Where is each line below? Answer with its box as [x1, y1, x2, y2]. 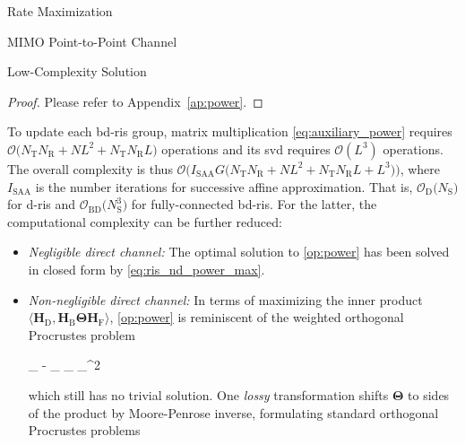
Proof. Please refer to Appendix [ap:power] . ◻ [7, 92, 263, 110]
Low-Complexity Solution [7, 62, 147, 81]
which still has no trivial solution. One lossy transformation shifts [28, 385, 389, 404]
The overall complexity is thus [7, 159, 173, 178]
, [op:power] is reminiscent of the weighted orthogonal [109, 308, 404, 327]
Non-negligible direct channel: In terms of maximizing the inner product [28, 290, 423, 309]
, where [400, 159, 441, 178]
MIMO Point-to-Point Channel [7, 31, 177, 50]
